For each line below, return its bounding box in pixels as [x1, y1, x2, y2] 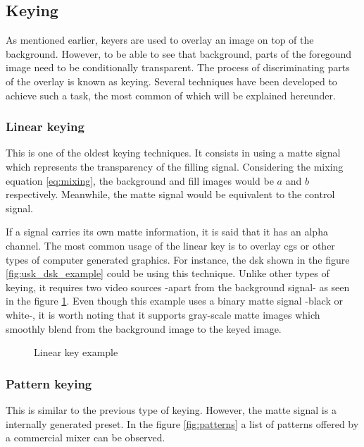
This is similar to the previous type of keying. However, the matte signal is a [6, 402, 337, 417]
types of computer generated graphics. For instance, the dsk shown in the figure [6, 252, 350, 267]
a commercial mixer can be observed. [6, 430, 165, 445]
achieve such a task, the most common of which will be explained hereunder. [6, 87, 336, 102]
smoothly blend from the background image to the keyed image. [6, 321, 282, 336]
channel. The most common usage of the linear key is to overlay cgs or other [6, 238, 335, 252]
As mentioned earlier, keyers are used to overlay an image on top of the [6, 32, 314, 47]
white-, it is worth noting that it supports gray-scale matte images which [6, 307, 320, 322]
